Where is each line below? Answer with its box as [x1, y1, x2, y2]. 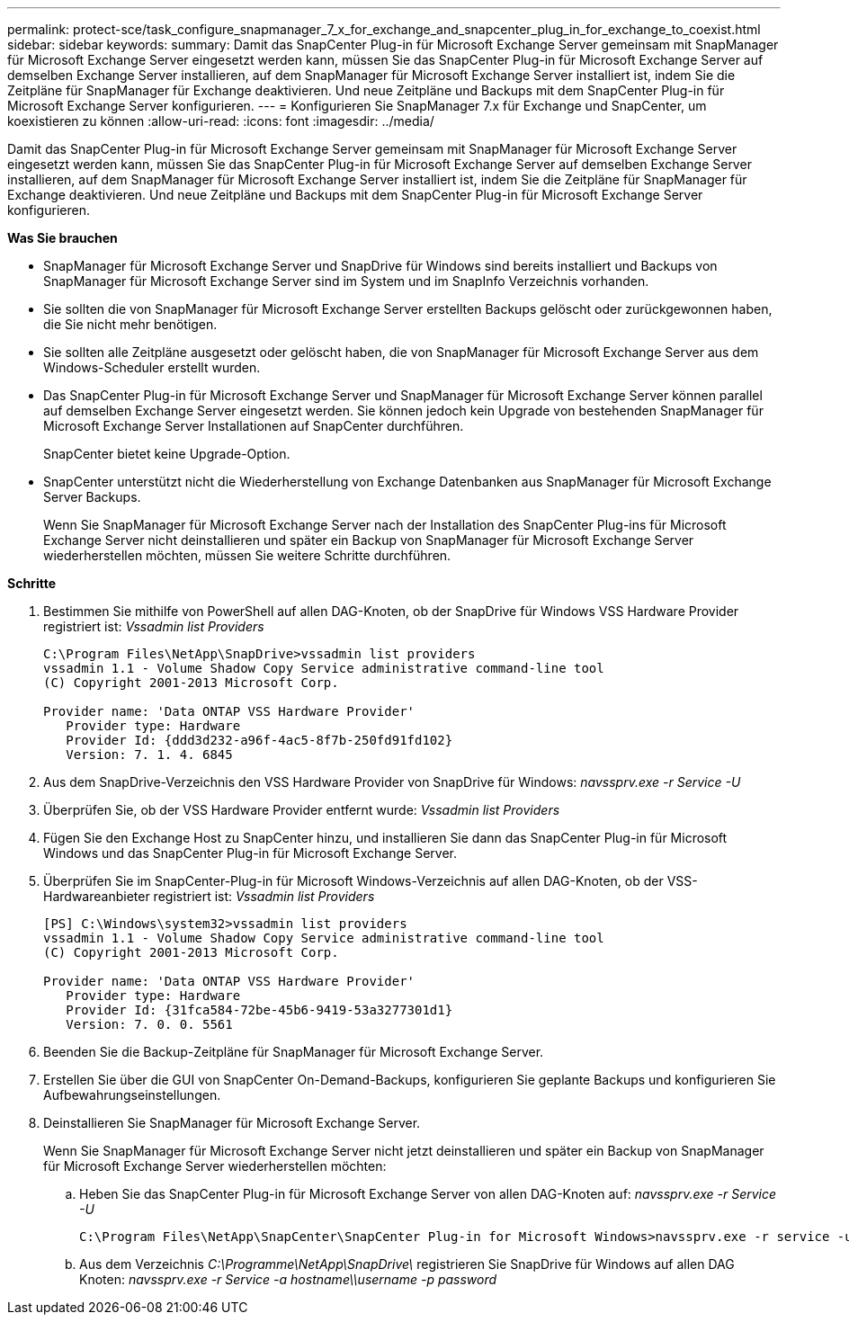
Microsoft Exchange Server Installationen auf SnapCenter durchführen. [43, 418, 464, 433]
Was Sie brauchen [7, 230, 118, 246]
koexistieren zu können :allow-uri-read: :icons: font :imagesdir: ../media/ [7, 113, 434, 129]
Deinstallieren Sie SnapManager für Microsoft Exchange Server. [43, 1115, 421, 1130]
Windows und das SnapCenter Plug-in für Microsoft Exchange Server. [43, 845, 457, 861]
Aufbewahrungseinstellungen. [43, 1087, 221, 1103]
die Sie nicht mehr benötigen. [43, 317, 218, 332]
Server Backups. [43, 489, 141, 505]
